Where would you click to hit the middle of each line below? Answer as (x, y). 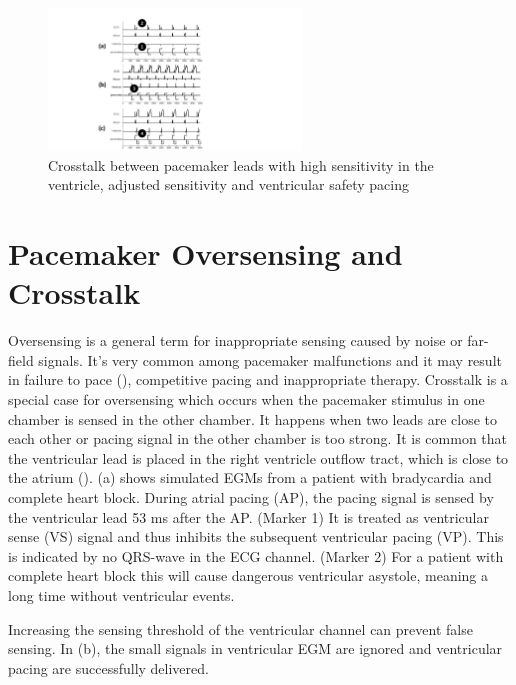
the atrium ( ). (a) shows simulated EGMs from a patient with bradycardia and (250, 477)
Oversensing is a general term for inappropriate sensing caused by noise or (235, 340)
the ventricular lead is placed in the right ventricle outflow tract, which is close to (258, 457)
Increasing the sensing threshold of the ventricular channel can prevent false (240, 628)
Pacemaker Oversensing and (205, 253)
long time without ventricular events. (121, 594)
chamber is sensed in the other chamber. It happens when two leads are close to (252, 418)
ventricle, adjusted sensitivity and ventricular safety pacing (228, 184)
